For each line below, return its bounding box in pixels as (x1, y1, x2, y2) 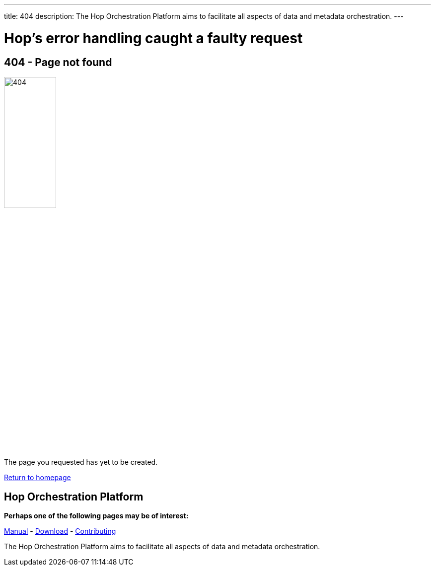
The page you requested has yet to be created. (4, 458, 158, 467)
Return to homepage (4, 473, 71, 482)
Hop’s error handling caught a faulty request (4, 29, 303, 47)
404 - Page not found (4, 56, 112, 69)
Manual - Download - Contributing (4, 526, 116, 535)
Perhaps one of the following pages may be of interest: (4, 511, 189, 520)
